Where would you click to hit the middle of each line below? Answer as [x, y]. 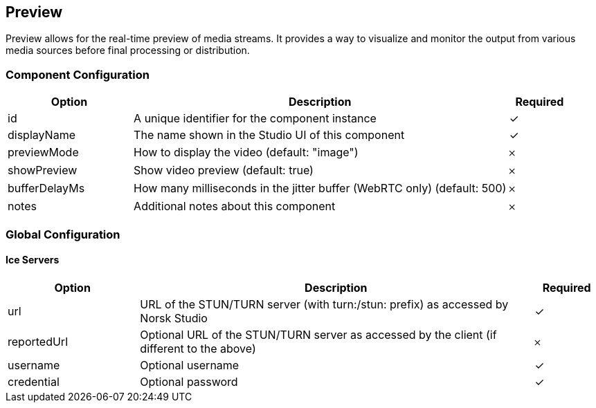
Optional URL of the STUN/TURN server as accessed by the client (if [318, 334]
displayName [42, 135]
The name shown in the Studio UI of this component [269, 135]
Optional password [189, 381]
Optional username [190, 365]
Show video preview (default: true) [224, 170]
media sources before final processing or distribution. [128, 50]
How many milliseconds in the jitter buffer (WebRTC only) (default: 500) [320, 188]
